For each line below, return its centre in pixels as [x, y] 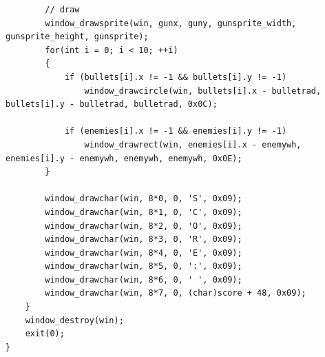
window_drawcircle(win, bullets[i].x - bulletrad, [203, 91]
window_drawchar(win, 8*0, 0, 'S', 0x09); [144, 199]
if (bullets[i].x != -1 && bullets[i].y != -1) [176, 77]
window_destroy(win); [74, 320]
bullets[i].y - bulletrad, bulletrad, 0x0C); [112, 104]
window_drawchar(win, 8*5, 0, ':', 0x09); [144, 266]
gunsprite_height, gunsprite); [77, 37]
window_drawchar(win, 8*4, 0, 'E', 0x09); [144, 253]
